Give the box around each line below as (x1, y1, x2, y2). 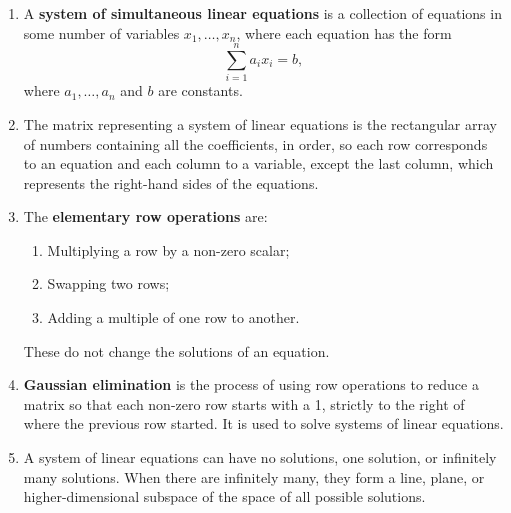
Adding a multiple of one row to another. (47, 307, 300, 328)
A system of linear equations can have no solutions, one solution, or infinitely (23, 447, 497, 468)
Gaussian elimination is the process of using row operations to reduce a (23, 374, 479, 395)
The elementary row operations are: (23, 206, 268, 227)
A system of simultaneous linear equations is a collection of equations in (23, 3, 502, 23)
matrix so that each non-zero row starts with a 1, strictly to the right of (23, 393, 465, 414)
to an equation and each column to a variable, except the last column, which (23, 153, 494, 174)
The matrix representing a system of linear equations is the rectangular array (23, 113, 497, 134)
